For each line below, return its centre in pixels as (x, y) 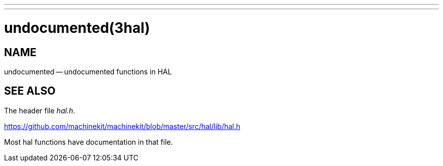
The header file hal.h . (40, 110)
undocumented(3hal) (77, 28)
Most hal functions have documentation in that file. (88, 142)
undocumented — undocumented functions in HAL (88, 71)
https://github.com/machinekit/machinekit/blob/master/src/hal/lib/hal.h (122, 126)
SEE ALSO (30, 91)
